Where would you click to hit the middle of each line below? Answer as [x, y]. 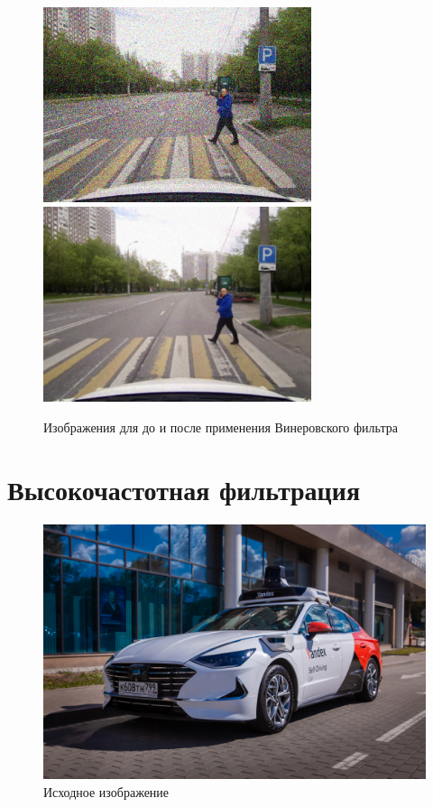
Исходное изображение [106, 791]
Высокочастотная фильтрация [184, 489]
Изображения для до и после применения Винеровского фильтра [221, 427]
